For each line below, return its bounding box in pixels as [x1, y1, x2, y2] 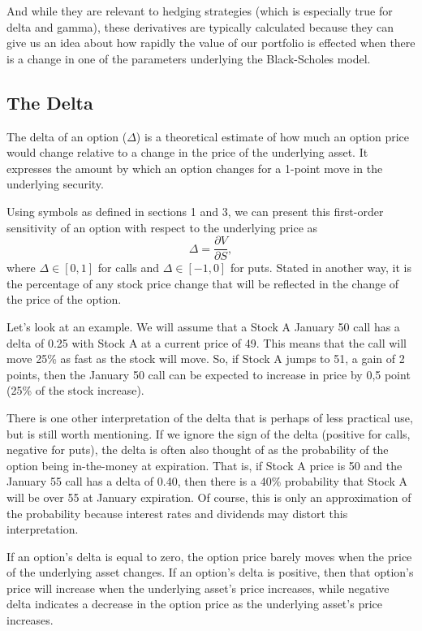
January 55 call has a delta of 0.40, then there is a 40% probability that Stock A [6, 473, 407, 490]
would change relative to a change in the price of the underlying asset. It [6, 144, 368, 161]
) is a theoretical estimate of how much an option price [136, 127, 410, 145]
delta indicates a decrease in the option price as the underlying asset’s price [6, 595, 382, 612]
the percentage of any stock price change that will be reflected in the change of [6, 274, 399, 292]
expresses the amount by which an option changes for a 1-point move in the [6, 159, 383, 176]
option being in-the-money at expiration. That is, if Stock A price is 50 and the [6, 456, 403, 473]
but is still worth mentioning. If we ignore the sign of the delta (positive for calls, [6, 425, 411, 442]
